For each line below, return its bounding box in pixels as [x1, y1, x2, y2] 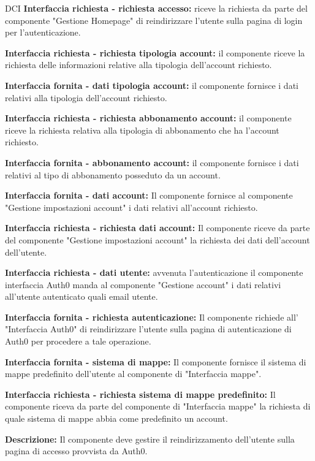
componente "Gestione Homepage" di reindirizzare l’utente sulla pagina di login [5, 13, 303, 26]
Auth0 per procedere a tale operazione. [5, 335, 151, 348]
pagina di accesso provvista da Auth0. [5, 444, 148, 457]
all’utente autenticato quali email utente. [5, 290, 158, 303]
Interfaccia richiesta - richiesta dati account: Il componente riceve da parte [5, 221, 310, 234]
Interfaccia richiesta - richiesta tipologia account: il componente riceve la [5, 46, 305, 59]
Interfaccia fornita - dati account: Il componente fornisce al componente [5, 189, 293, 202]
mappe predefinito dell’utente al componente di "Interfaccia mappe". [5, 367, 262, 380]
